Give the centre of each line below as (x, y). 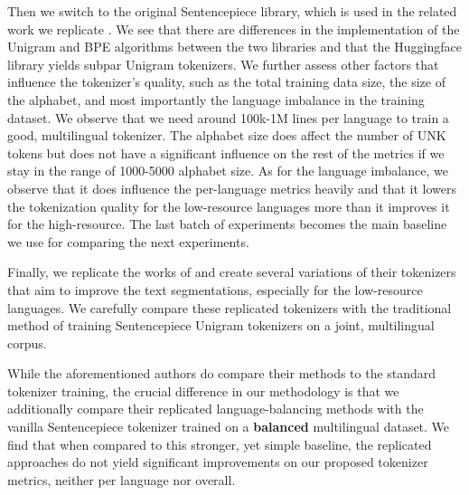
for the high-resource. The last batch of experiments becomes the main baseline (227, 224)
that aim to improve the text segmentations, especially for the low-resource (215, 289)
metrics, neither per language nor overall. (122, 479)
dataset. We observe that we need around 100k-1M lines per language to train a (228, 117)
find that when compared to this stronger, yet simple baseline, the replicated (220, 444)
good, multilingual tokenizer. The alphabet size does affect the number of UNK (227, 135)
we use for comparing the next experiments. (128, 241)
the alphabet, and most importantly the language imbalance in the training (216, 99)
